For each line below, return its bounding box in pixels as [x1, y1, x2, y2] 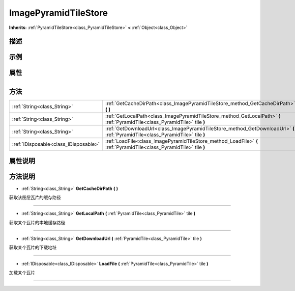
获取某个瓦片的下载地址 [9, 244, 57, 250]
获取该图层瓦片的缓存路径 [9, 194, 61, 200]
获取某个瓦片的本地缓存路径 [9, 219, 65, 225]
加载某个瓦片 [9, 270, 35, 276]
